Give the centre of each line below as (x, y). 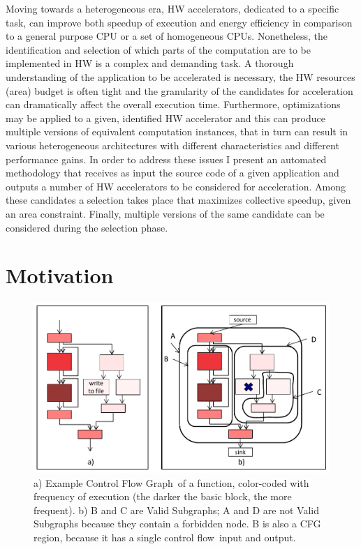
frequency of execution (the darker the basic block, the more (163, 496)
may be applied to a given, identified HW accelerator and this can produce (165, 118)
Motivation (60, 275)
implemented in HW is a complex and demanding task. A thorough (150, 63)
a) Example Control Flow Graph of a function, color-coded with (171, 482)
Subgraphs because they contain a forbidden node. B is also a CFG (177, 524)
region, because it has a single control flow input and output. (165, 537)
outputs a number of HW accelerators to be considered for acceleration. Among (176, 186)
